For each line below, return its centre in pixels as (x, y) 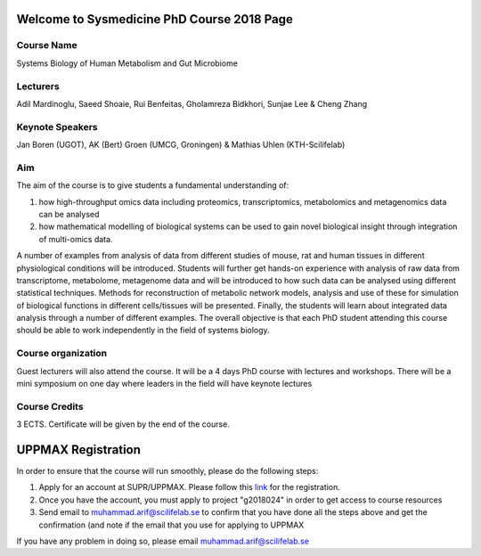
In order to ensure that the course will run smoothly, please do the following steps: (167, 471)
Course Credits (50, 406)
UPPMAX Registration (79, 450)
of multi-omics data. (76, 239)
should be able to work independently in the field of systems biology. (143, 331)
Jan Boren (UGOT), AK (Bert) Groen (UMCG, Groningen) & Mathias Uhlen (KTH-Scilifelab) (181, 145)
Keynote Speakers (57, 127)
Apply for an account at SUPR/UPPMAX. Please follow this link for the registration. (189, 487)
